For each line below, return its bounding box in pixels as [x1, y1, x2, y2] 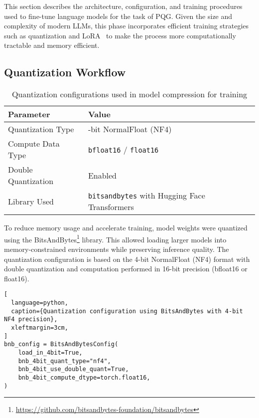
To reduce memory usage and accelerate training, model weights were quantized [4, 222, 248, 233]
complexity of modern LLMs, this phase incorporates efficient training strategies [4, 20, 249, 31]
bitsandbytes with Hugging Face [88, 190, 205, 202]
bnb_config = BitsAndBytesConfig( [4, 341, 119, 348]
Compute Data [8, 138, 60, 150]
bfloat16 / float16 [88, 143, 159, 155]
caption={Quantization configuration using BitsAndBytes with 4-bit [11, 307, 243, 315]
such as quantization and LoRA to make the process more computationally [4, 30, 236, 40]
